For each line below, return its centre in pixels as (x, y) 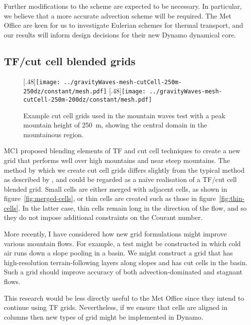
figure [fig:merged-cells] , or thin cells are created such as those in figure (110, 198)
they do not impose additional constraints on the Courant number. (103, 217)
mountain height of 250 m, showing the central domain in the (115, 125)
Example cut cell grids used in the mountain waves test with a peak (124, 115)
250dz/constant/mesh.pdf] (65, 92)
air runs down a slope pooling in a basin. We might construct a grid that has (118, 253)
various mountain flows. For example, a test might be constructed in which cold (122, 243)
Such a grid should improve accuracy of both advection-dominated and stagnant (123, 272)
